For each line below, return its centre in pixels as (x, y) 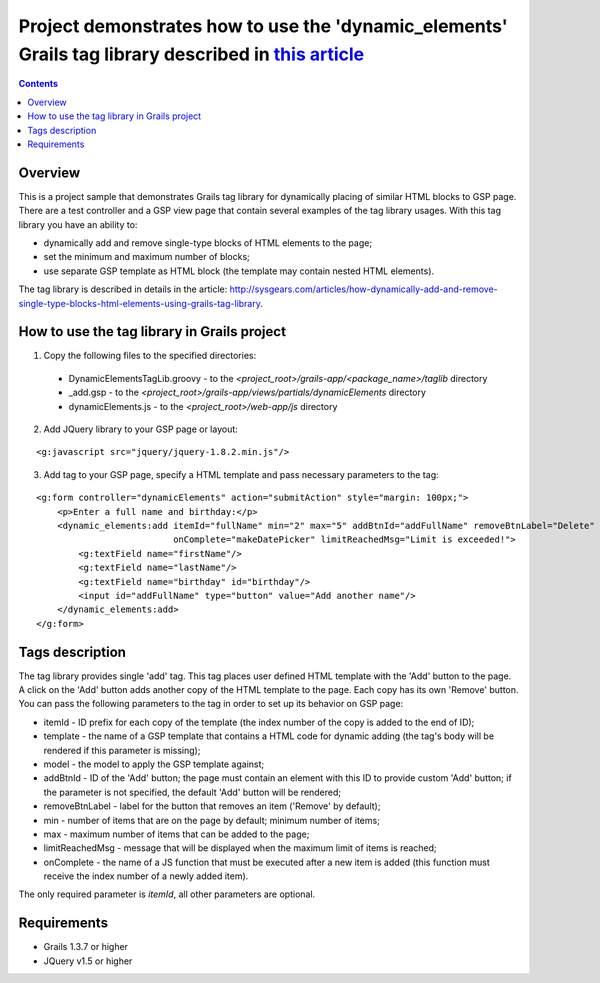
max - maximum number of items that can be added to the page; (176, 834)
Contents (38, 84)
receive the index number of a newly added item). (146, 876)
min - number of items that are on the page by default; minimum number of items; (211, 820)
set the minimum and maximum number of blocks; (146, 257)
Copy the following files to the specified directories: (150, 356)
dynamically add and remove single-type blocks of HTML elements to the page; (208, 242)
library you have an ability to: (78, 224)
